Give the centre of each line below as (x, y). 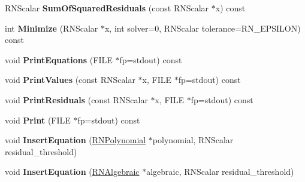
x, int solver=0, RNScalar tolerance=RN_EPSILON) (203, 28)
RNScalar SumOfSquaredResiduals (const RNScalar (107, 8)
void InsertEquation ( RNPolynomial (76, 140)
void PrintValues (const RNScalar (70, 80)
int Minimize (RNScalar (52, 28)
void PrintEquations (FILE (59, 59)
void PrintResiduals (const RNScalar (76, 99)
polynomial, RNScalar (193, 140)
